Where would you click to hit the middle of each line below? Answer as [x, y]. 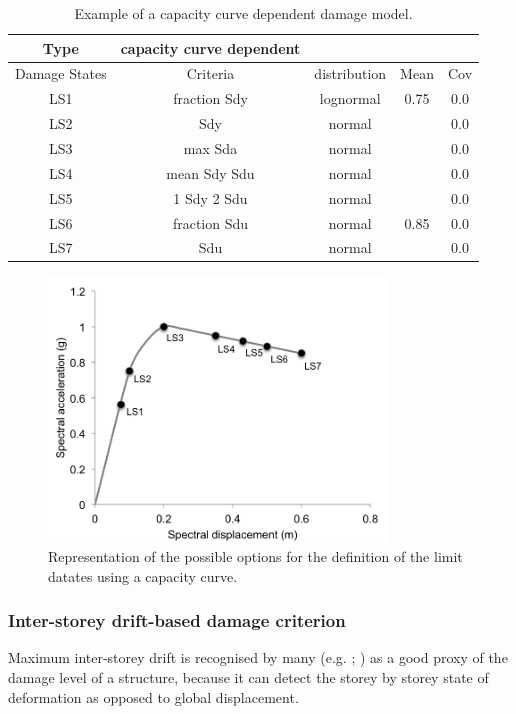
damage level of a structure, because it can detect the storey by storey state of [248, 676]
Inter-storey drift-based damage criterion [177, 620]
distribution [350, 73]
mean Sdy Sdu [210, 172]
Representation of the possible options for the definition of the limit [255, 555]
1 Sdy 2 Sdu [210, 197]
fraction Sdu [210, 222]
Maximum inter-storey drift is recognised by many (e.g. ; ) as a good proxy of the [258, 657]
